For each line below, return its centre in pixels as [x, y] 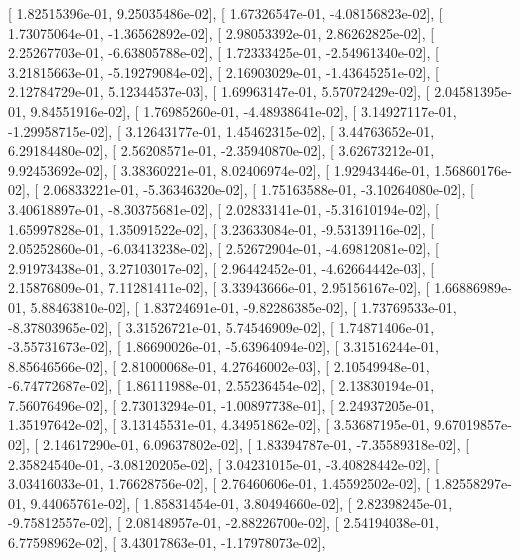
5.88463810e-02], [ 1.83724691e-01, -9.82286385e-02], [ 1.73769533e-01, [243, 306]
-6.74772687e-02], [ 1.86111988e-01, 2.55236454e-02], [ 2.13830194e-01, [221, 385]
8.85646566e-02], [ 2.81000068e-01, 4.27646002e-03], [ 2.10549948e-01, [219, 365]
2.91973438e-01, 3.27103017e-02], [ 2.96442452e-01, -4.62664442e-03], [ [221, 267]
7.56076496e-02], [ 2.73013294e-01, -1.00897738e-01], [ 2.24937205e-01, [221, 404]
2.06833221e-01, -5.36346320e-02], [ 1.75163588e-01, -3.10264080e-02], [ [258, 189]
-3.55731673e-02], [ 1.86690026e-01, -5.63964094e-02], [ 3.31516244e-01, [223, 346]
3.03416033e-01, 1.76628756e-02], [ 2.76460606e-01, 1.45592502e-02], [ [219, 483]
